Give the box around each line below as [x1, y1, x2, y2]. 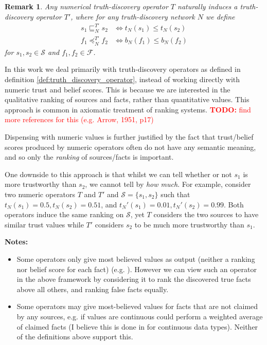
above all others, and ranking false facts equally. [16, 283, 169, 294]
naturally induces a [177, 1, 238, 11]
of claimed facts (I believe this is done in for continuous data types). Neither [16, 321, 258, 332]
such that [161, 188, 190, 199]
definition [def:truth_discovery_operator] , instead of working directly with [5, 74, 240, 85]
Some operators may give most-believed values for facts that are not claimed [16, 301, 258, 312]
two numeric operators [5, 188, 76, 199]
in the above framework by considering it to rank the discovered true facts [16, 274, 251, 284]
